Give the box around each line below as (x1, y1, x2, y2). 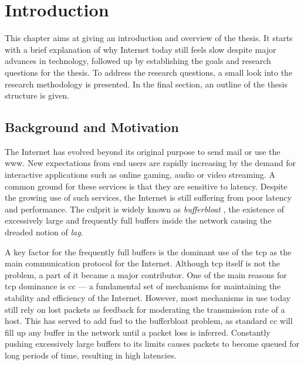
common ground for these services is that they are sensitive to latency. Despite (5, 180, 288, 192)
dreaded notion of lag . (5, 226, 83, 238)
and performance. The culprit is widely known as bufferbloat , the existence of (5, 202, 285, 215)
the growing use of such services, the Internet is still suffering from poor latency (5, 191, 292, 204)
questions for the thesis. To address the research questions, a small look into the (5, 66, 293, 78)
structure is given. (5, 89, 69, 102)
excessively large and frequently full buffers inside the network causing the (5, 214, 272, 227)
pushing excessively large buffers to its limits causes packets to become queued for (5, 337, 300, 350)
